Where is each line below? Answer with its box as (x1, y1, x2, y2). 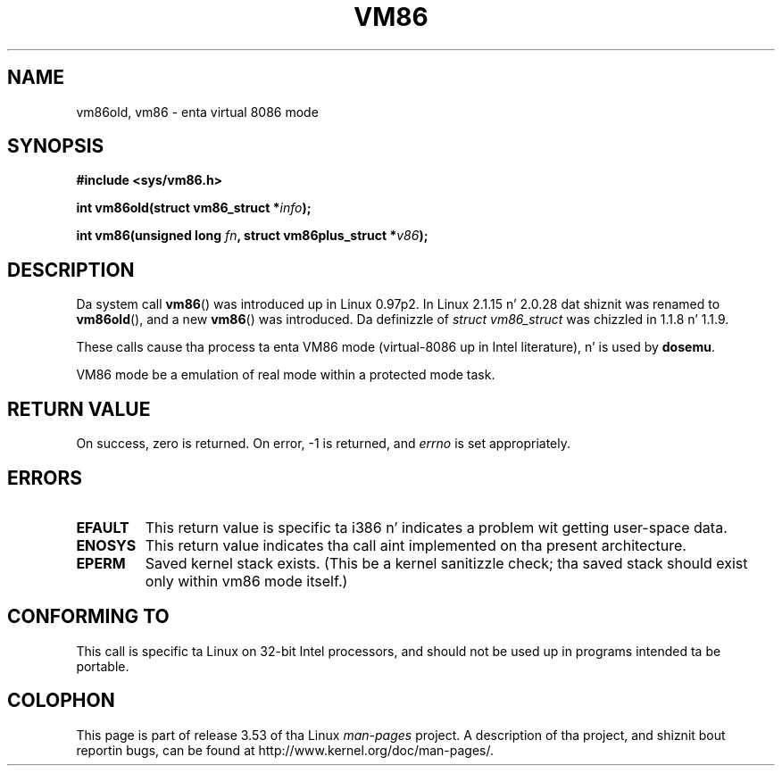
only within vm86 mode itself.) (145, 571, 348, 590)
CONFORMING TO (7, 605, 170, 628)
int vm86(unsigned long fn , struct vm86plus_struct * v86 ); (76, 228, 428, 244)
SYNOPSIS (7, 135, 104, 158)
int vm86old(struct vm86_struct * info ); (76, 200, 312, 216)
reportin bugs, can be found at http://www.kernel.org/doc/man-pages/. (76, 742, 495, 758)
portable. (76, 658, 129, 674)
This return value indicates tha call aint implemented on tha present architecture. (145, 536, 686, 554)
